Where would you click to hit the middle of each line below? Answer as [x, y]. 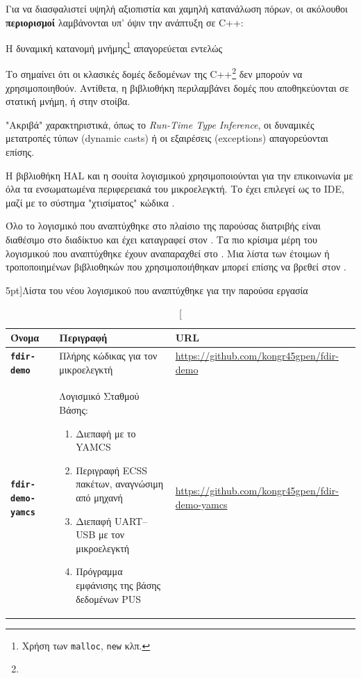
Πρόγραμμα [99, 571]
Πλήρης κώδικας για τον [108, 355]
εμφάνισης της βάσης [118, 584]
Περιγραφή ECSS [112, 470]
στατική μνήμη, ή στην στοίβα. [68, 101]
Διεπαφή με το [106, 433]
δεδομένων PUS [108, 598]
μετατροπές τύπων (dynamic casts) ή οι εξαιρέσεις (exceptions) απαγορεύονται [167, 138]
